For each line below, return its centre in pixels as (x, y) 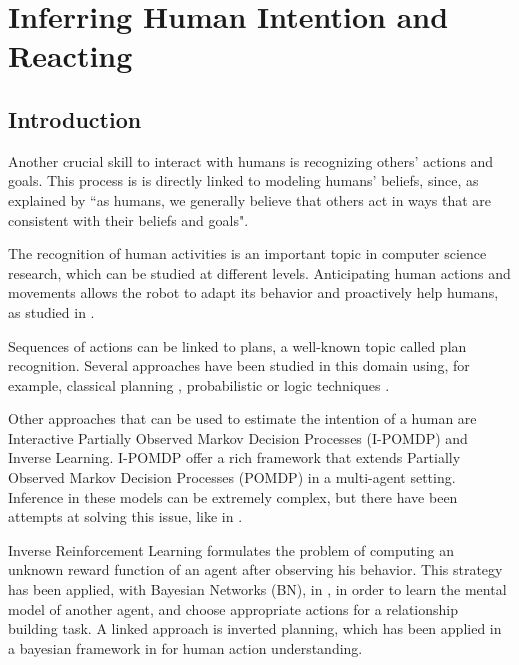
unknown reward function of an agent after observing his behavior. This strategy (255, 569)
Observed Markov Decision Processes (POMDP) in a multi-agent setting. (232, 477)
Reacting (70, 55)
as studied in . (51, 311)
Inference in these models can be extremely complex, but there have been (233, 496)
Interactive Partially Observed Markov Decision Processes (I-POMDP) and (238, 437)
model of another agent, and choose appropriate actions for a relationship (233, 608)
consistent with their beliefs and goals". (128, 219)
